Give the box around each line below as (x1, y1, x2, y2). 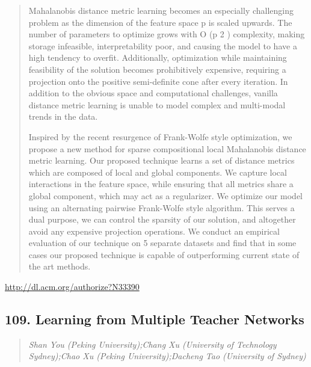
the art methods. (28, 260, 91, 273)
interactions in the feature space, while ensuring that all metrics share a (28, 177, 294, 190)
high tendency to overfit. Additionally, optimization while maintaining (28, 51, 287, 64)
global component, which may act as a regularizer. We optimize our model (28, 189, 303, 202)
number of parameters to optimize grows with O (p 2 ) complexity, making (28, 28, 305, 40)
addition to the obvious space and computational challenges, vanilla (28, 87, 278, 99)
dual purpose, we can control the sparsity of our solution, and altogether (28, 213, 296, 226)
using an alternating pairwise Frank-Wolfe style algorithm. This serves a (28, 201, 295, 214)
